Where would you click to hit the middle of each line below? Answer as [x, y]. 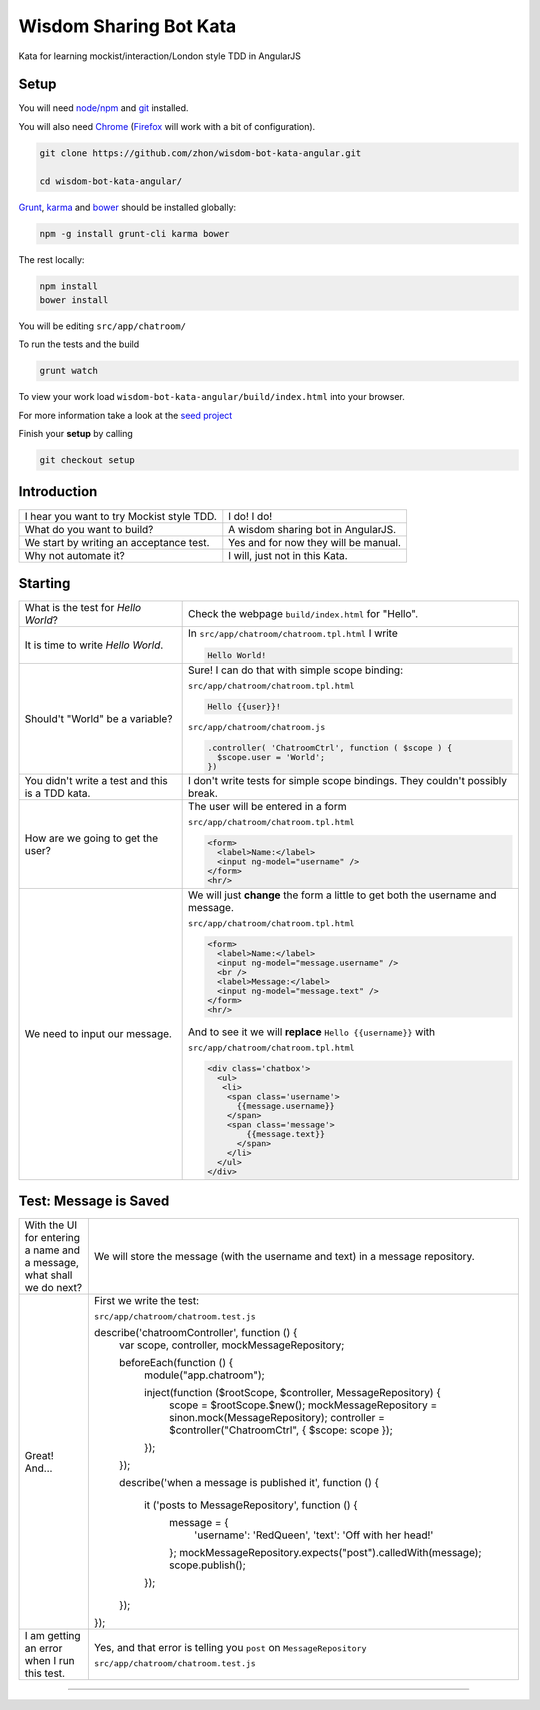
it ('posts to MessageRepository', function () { [251, 1505]
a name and [52, 1250]
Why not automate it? [74, 555]
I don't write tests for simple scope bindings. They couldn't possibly [348, 781]
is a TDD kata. [57, 793]
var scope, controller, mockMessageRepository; [231, 1345]
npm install [69, 286]
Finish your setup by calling [76, 434]
